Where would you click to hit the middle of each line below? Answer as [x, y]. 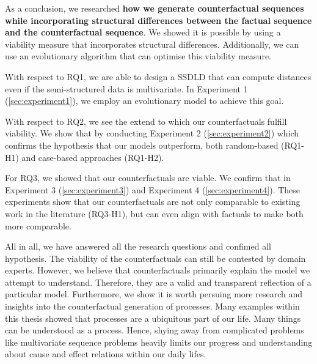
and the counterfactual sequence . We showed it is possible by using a [143, 32]
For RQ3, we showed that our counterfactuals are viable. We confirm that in [148, 178]
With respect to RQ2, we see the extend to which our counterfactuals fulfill [146, 121]
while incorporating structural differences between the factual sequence [158, 20]
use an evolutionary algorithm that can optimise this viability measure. [138, 56]
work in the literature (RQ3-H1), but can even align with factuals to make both [154, 213]
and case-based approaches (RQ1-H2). [93, 157]
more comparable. [38, 225]
